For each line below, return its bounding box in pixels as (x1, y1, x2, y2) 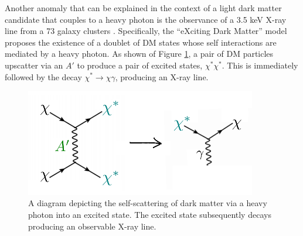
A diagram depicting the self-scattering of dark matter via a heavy (28, 197, 267, 209)
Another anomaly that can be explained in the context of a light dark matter (5, 2, 282, 13)
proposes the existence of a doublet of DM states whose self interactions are (5, 36, 277, 48)
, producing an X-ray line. (115, 70, 209, 83)
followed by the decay (5, 70, 82, 83)
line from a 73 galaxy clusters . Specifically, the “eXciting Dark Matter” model (5, 25, 287, 37)
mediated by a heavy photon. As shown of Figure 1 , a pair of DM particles (5, 47, 274, 60)
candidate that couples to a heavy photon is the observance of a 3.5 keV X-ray (5, 13, 287, 25)
